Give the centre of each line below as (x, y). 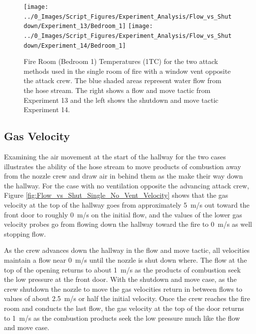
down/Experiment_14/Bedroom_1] (75, 46)
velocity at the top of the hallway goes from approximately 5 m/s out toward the (127, 205)
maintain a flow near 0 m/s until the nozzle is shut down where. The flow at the (126, 259)
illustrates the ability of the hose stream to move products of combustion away (123, 166)
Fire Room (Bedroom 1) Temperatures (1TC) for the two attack (121, 61)
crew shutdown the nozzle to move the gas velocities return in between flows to (123, 288)
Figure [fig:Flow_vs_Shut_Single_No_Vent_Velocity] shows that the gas (116, 195)
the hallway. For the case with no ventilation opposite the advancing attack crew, (127, 185)
